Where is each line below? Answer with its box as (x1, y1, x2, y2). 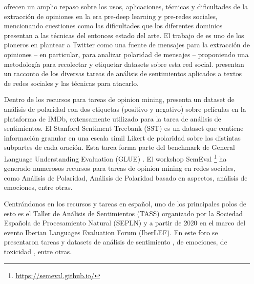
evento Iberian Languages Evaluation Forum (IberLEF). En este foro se (4, 227, 218, 237)
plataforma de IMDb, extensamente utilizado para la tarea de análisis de (4, 113, 221, 123)
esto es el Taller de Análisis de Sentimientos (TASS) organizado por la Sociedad (4, 208, 243, 218)
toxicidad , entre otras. (4, 246, 72, 256)
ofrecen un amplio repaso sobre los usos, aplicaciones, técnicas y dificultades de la (4, 1, 248, 11)
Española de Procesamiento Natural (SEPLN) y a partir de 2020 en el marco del (4, 218, 246, 228)
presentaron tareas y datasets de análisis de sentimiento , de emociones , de (4, 237, 227, 247)
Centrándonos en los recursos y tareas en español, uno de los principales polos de (4, 198, 246, 208)
